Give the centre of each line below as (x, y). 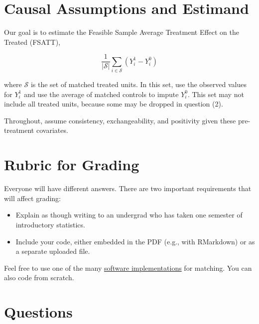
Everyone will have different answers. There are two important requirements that (128, 188)
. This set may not (216, 94)
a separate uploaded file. (53, 251)
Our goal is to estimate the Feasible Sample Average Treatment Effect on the (122, 32)
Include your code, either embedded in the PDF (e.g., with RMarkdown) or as (135, 241)
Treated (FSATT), (32, 42)
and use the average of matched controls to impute (101, 94)
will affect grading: (32, 198)
